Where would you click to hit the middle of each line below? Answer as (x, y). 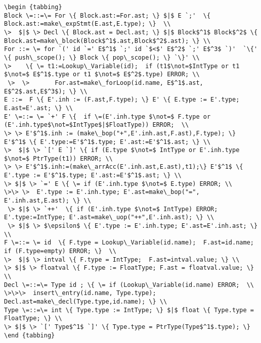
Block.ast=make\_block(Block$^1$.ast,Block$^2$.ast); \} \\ (107, 41)
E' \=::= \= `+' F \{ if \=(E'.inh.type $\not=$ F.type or (107, 116)
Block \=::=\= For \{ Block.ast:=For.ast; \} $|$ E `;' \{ (107, 15)
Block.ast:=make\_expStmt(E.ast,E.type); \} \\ (88, 24)
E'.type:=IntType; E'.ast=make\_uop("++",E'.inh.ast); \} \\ (109, 217)
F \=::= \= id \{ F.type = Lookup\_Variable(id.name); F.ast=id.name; (129, 243)
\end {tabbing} (30, 335)
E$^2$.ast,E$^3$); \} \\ (46, 91)
